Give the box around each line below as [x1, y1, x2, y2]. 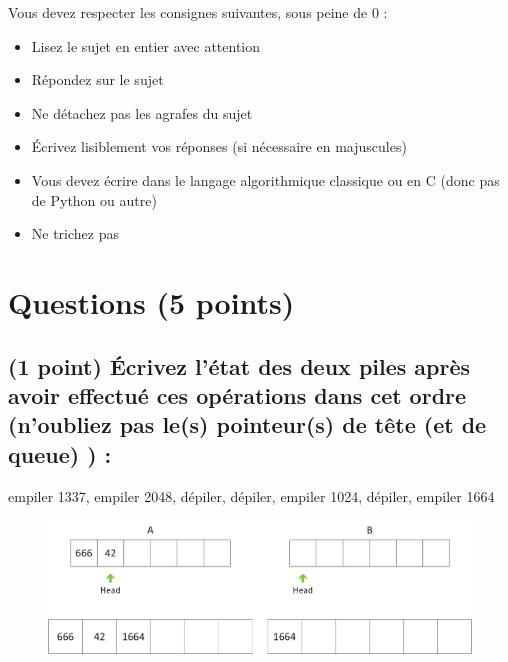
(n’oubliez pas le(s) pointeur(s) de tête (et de [8, 409, 487, 440]
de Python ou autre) [31, 189, 157, 210]
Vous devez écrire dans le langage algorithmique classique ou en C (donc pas [31, 169, 500, 190]
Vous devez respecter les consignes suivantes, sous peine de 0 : [8, 2, 388, 22]
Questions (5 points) [8, 281, 295, 322]
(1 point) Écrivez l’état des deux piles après [8, 350, 471, 381]
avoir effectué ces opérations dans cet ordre [8, 379, 467, 410]
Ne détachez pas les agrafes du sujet [31, 102, 253, 123]
